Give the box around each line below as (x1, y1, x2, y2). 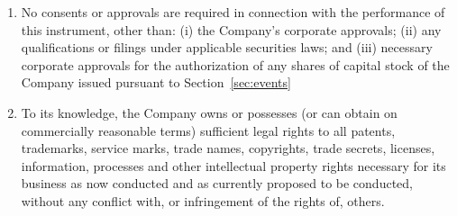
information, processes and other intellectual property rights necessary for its (21, 156, 446, 175)
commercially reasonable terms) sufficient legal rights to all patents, (21, 121, 396, 139)
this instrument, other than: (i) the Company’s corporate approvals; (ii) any (21, 20, 442, 39)
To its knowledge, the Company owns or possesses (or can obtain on (21, 103, 398, 121)
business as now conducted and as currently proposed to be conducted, (21, 174, 413, 193)
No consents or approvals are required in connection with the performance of (21, 3, 445, 21)
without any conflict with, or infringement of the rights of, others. (21, 191, 385, 210)
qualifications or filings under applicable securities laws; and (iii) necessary (21, 38, 433, 57)
